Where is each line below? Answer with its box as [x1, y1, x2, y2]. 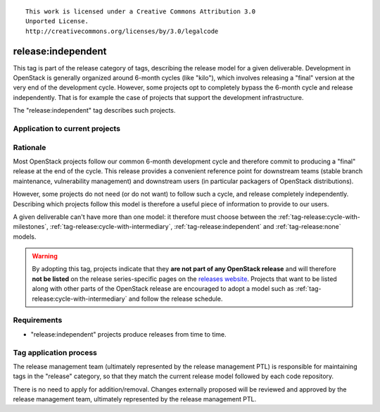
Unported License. [25, 18, 89, 25]
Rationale [13, 142, 46, 152]
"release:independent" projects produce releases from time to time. [30, 330, 227, 338]
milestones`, [13, 223, 49, 231]
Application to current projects [13, 124, 121, 134]
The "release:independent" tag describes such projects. [13, 106, 176, 115]
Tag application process [13, 347, 98, 357]
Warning [32, 252, 58, 261]
